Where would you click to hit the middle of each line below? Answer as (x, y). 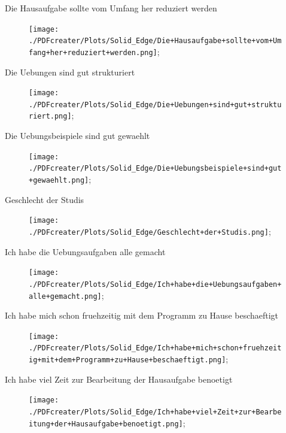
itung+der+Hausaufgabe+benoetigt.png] (106, 424)
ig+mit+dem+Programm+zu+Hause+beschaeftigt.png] (127, 360)
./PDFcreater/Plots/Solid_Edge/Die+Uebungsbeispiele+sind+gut (155, 169)
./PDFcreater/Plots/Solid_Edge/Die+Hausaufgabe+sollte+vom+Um (155, 41)
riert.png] (50, 116)
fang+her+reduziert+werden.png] (93, 52)
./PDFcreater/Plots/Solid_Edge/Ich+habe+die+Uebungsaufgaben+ (155, 284)
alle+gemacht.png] (65, 296)
